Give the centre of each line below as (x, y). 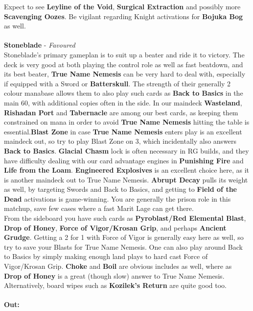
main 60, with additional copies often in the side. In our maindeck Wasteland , (123, 102)
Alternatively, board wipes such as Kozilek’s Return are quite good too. (115, 285)
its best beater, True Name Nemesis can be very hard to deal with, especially (125, 74)
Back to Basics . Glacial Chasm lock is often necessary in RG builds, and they (126, 150)
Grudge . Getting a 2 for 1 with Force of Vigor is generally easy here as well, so (124, 237)
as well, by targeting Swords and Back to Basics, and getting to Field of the (120, 189)
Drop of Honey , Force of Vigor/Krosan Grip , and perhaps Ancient (115, 227)
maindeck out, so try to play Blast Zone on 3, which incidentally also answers (120, 141)
